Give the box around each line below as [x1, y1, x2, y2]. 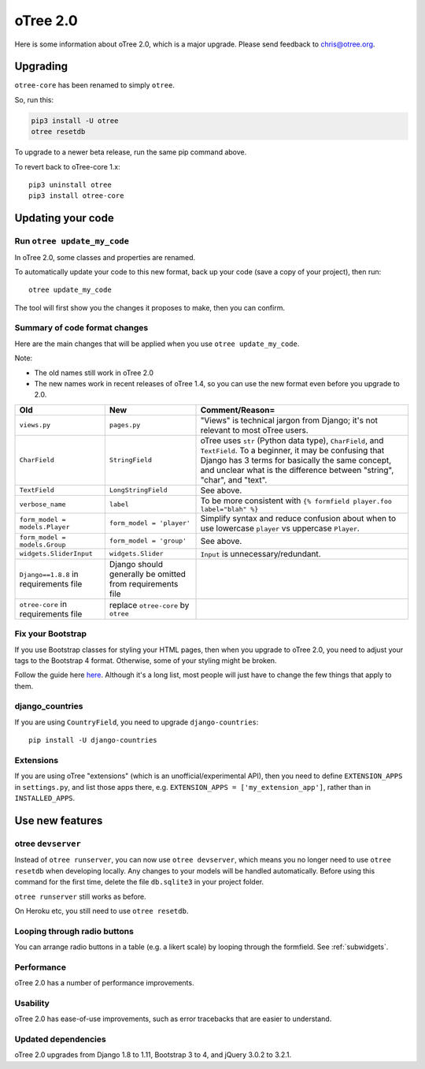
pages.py [109, 421, 141, 430]
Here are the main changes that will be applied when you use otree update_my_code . [14, 339, 300, 348]
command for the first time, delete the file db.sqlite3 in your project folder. [14, 877, 264, 887]
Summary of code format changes [14, 322, 149, 333]
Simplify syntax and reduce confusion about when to [200, 512, 397, 523]
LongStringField [109, 486, 168, 494]
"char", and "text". [200, 474, 268, 485]
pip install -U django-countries [28, 736, 157, 745]
